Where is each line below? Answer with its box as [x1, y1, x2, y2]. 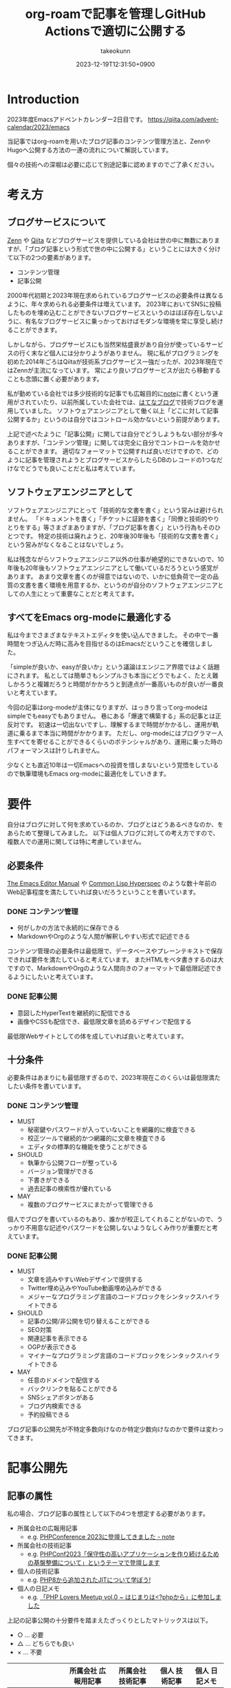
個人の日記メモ [16, 1585, 60, 1593]
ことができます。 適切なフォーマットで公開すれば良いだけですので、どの [12, 447, 219, 455]
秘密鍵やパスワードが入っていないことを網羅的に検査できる [27, 1125, 196, 1134]
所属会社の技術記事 [16, 1541, 72, 1550]
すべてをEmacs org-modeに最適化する [7, 611, 172, 623]
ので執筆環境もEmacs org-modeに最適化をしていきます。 [7, 769, 170, 778]
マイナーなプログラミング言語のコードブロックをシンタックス [27, 1351, 202, 1360]
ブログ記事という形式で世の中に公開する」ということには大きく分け [27, 244, 221, 253]
